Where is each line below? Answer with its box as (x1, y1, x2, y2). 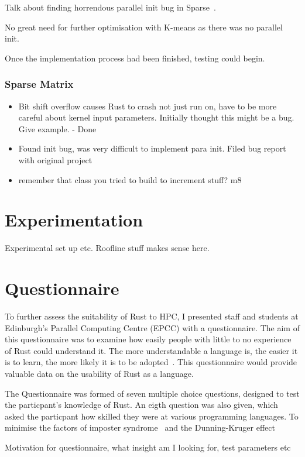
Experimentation (5, 208, 143, 232)
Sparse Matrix (5, 77, 74, 91)
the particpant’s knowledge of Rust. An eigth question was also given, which (5, 398, 278, 411)
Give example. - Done (18, 122, 97, 135)
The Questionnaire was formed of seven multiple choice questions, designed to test (5, 387, 300, 399)
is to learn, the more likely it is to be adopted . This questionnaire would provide (5, 356, 297, 368)
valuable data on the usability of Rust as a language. (5, 367, 194, 379)
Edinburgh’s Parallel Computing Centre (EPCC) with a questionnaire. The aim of (5, 321, 300, 334)
